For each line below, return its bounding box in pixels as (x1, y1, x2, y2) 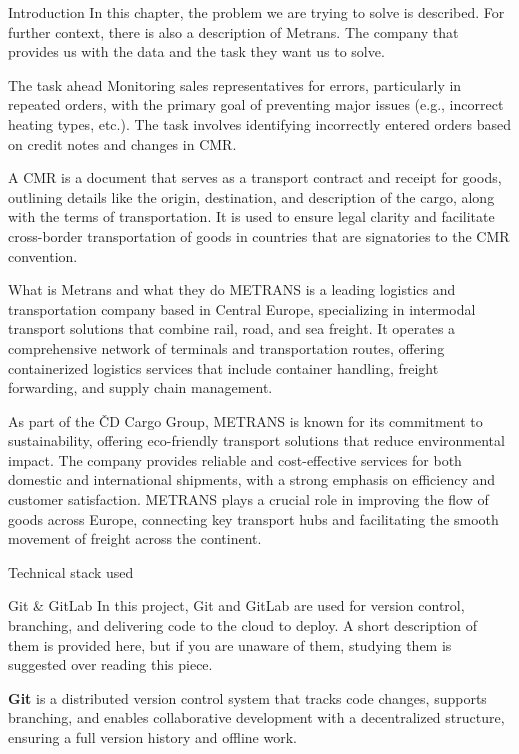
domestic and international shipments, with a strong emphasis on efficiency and (8, 469, 496, 490)
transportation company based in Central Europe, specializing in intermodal (8, 298, 476, 319)
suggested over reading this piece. (8, 654, 213, 675)
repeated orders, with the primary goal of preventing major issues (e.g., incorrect (8, 94, 504, 115)
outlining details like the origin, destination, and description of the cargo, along (8, 186, 495, 207)
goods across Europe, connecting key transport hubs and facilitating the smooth (8, 508, 499, 529)
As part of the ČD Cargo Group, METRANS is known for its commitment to (8, 410, 483, 431)
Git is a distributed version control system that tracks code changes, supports (8, 687, 487, 708)
